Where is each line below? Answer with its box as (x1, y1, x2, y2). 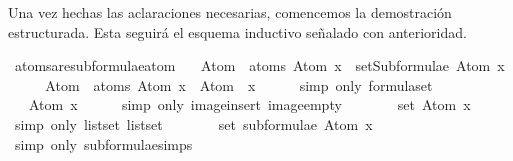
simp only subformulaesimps (14, 133, 193, 154)
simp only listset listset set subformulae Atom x (14, 113, 373, 134)
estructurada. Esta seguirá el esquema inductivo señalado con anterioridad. (8, 21, 467, 42)
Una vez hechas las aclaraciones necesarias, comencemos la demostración (8, 2, 452, 22)
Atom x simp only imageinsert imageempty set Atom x (28, 94, 471, 115)
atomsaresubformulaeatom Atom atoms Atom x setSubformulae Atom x (14, 55, 505, 76)
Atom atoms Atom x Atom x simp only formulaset (45, 74, 433, 95)
